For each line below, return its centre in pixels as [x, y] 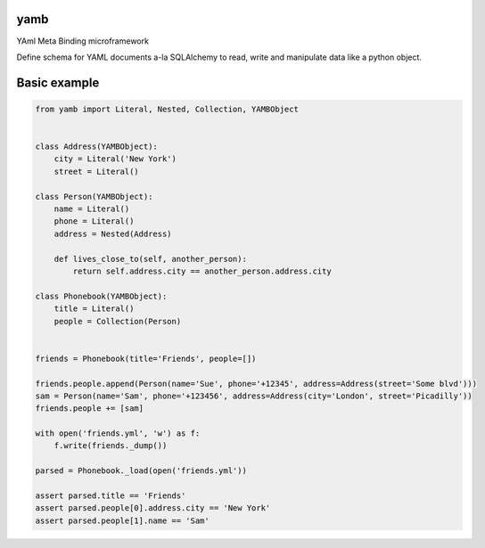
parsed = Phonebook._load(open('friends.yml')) [141, 471]
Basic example [58, 82]
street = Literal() [97, 171]
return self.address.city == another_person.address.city [202, 271]
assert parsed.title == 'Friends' [111, 496]
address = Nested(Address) [113, 233]
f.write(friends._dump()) [111, 446]
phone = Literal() [94, 221]
